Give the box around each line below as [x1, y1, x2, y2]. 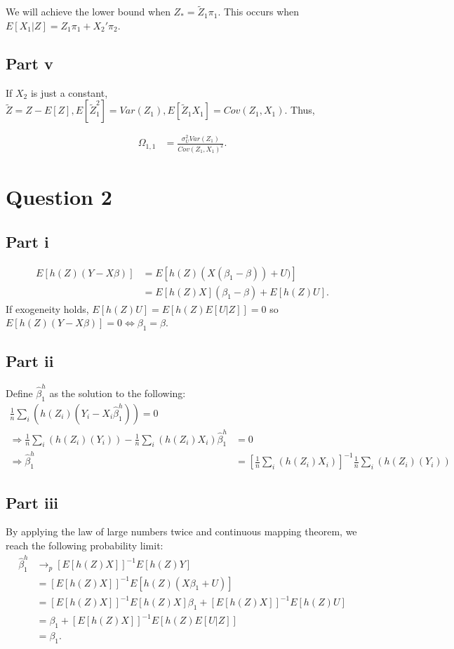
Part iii [6, 491, 59, 513]
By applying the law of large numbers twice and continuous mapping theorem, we [6, 524, 357, 539]
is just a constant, [30, 85, 108, 100]
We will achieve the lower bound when [6, 4, 171, 19]
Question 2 [6, 182, 112, 211]
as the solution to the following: [49, 385, 186, 400]
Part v [6, 52, 53, 74]
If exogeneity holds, [6, 301, 89, 316]
